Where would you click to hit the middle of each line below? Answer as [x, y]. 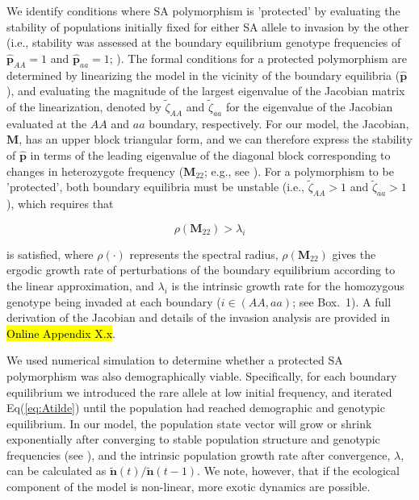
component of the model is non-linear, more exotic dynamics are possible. [189, 487]
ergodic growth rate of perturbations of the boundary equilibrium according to [201, 270]
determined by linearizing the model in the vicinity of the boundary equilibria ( [203, 75]
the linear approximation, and [80, 285]
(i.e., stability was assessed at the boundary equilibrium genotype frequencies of [204, 42]
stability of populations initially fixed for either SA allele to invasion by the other [208, 26]
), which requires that [60, 204]
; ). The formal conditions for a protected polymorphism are [258, 58]
